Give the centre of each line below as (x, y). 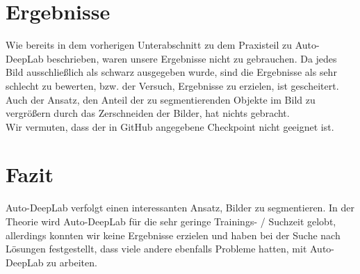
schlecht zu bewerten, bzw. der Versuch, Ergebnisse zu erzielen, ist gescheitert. (172, 85)
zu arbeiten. (72, 262)
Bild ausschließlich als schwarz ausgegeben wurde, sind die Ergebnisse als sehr (171, 72)
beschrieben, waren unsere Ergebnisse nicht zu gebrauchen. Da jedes (192, 58)
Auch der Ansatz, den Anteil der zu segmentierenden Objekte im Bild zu (161, 99)
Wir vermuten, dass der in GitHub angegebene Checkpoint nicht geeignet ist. (170, 126)
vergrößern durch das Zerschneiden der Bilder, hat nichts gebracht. (148, 113)
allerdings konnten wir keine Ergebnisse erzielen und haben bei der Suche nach (173, 235)
